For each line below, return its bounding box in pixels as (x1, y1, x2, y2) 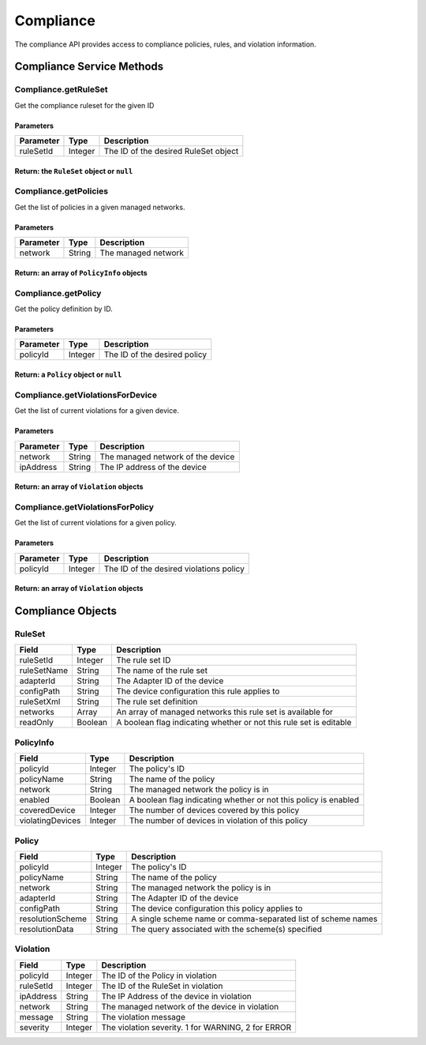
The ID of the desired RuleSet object (103, 146, 239, 157)
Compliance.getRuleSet (14, 84, 108, 95)
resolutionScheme (19, 913, 87, 924)
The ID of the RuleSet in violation (101, 980, 223, 991)
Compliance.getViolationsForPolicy (14, 502, 154, 513)
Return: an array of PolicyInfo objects (14, 268, 148, 277)
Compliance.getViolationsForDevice (14, 389, 158, 400)
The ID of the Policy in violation (101, 970, 217, 981)
